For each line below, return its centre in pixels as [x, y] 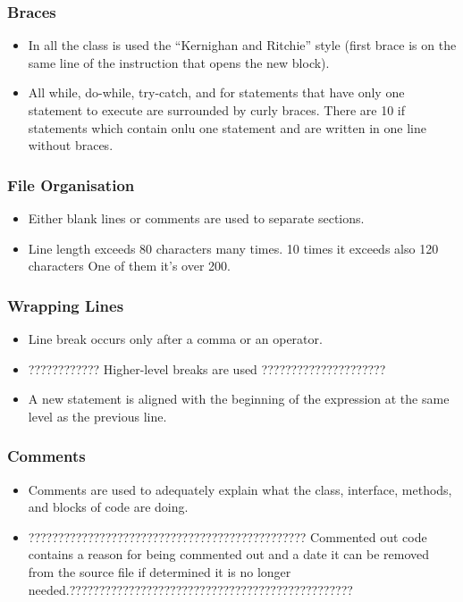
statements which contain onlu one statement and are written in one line [227, 127]
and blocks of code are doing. [108, 507]
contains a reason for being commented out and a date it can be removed [229, 554]
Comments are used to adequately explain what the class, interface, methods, [240, 489]
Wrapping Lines [66, 305]
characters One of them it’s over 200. [129, 266]
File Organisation [71, 184]
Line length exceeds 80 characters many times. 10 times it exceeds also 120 [233, 248]
